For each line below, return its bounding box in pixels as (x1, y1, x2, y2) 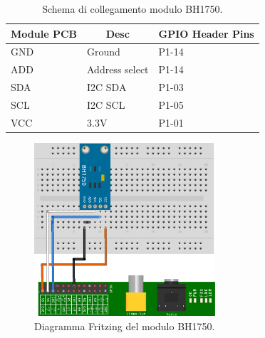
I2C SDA (86, 80, 127, 95)
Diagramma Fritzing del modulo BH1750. (34, 318, 215, 333)
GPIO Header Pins (158, 26, 254, 41)
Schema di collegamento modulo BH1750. (42, 1, 223, 16)
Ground (86, 44, 120, 59)
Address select (86, 62, 149, 77)
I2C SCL (86, 97, 125, 112)
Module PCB (11, 26, 77, 41)
